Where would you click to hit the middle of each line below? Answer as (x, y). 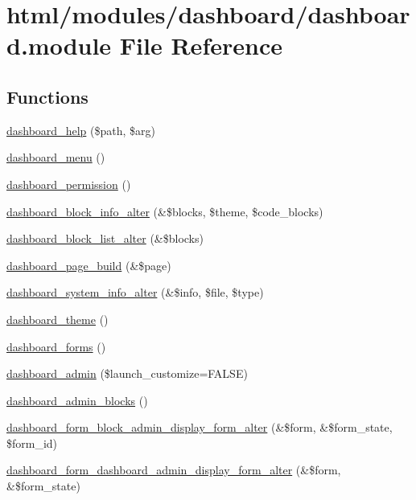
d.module (59, 45)
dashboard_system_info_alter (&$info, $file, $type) (135, 292)
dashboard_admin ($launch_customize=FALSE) (127, 373)
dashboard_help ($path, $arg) (81, 130)
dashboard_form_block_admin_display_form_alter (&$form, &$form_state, (200, 427)
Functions (47, 96)
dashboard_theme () (58, 319)
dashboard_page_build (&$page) (89, 265)
